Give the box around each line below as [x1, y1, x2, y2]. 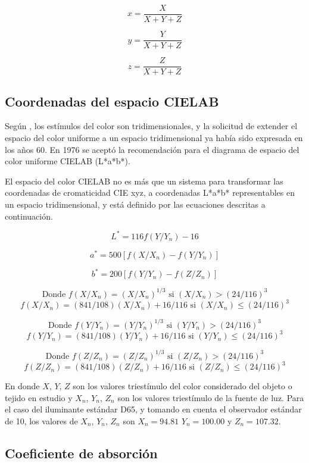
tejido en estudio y [5, 391, 73, 403]
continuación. [5, 209, 53, 222]
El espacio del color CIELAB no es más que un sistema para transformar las [5, 174, 283, 187]
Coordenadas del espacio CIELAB [5, 92, 219, 110]
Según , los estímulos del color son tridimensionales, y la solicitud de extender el [5, 120, 298, 132]
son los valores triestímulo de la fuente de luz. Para [117, 391, 304, 403]
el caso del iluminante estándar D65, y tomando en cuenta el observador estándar [5, 403, 302, 415]
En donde [5, 380, 40, 392]
